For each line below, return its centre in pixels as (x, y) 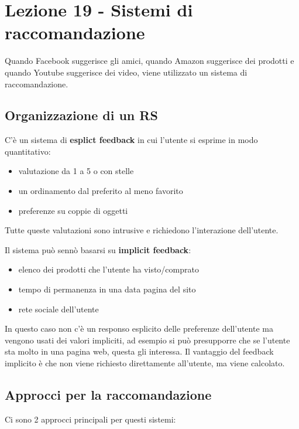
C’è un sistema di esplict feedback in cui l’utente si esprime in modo (131, 140)
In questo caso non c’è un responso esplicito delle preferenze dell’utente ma (139, 328)
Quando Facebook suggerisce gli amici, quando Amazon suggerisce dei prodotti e (149, 61)
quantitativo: (28, 151)
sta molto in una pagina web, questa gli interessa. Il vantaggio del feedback (139, 351)
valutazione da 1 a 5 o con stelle (76, 171)
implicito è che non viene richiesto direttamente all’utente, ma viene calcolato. (145, 363)
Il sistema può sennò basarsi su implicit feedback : (98, 249)
